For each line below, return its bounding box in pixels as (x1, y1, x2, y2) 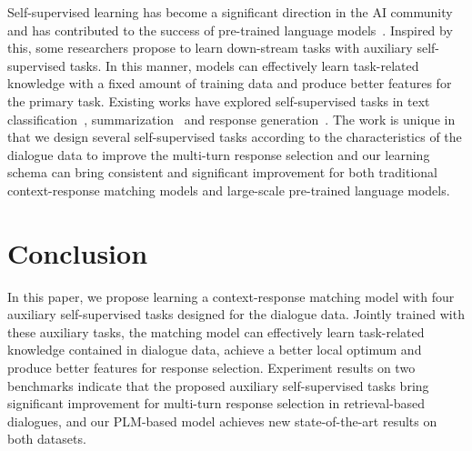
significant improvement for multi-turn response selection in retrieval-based (7, 394, 426, 413)
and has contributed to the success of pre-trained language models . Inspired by (7, 20, 453, 39)
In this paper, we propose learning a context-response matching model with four (7, 286, 455, 306)
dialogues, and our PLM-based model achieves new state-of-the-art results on (7, 411, 437, 430)
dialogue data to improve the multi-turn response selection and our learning (7, 145, 430, 164)
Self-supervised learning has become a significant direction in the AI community (7, 3, 453, 21)
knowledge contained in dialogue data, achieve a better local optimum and (7, 340, 422, 359)
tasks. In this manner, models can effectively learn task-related (69, 55, 419, 75)
